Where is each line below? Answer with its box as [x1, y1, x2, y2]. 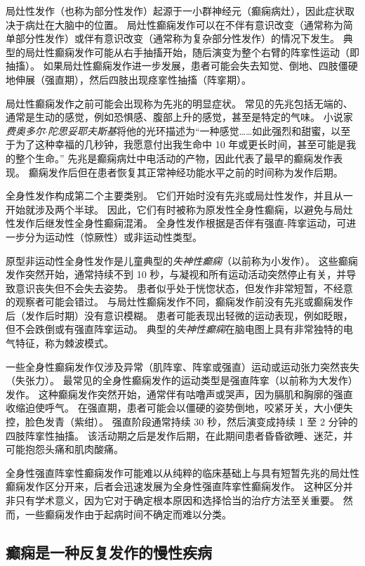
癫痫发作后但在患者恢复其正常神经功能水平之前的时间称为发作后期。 [28, 164, 343, 179]
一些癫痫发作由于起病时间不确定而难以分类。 [25, 506, 232, 521]
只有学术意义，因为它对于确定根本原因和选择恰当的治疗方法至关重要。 [15, 493, 340, 507]
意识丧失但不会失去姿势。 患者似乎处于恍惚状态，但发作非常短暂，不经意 [15, 280, 353, 295]
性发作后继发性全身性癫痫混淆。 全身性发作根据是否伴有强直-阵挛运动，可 [6, 216, 347, 230]
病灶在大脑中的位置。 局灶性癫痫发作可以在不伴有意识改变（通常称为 [25, 17, 343, 32]
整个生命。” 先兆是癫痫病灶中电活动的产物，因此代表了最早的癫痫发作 [15, 150, 333, 165]
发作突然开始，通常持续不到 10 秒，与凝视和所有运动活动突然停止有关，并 [6, 267, 347, 282]
